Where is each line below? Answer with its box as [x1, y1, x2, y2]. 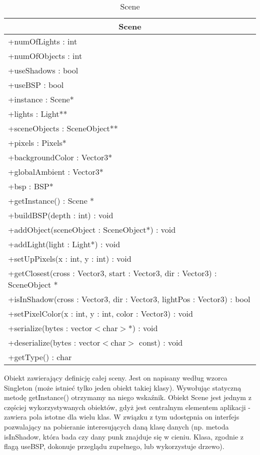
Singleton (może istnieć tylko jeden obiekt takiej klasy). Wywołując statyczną [4, 382, 241, 393]
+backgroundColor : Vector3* [8, 151, 112, 163]
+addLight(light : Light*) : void [8, 238, 120, 250]
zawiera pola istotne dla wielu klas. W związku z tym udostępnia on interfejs [4, 412, 239, 422]
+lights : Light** [8, 108, 67, 119]
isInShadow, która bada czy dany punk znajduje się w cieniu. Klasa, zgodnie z [4, 431, 244, 442]
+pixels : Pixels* [8, 137, 66, 148]
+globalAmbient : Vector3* [8, 166, 103, 177]
